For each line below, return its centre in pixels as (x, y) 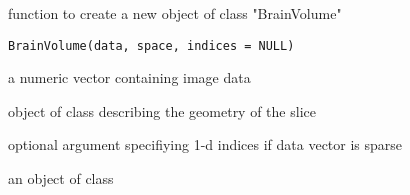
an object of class (61, 178)
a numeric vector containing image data (129, 77)
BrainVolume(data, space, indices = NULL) (151, 45)
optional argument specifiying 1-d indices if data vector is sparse (205, 144)
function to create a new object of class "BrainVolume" (175, 13)
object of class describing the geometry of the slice (162, 110)
